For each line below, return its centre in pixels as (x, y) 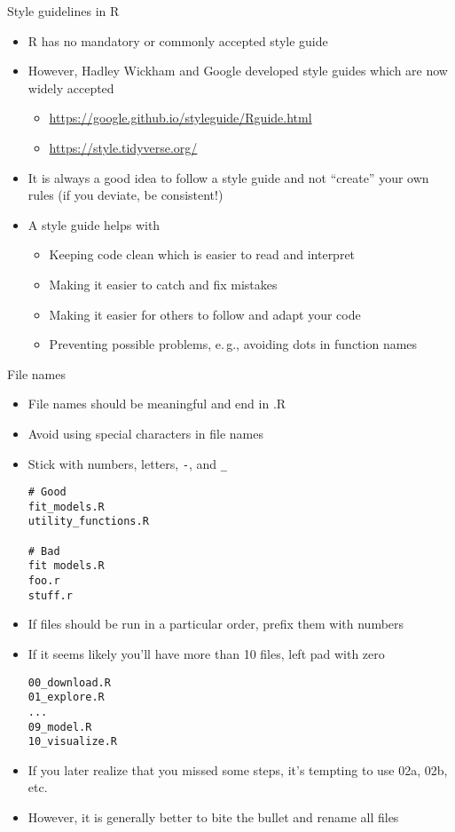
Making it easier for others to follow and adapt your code (205, 314)
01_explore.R (66, 697)
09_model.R (60, 727)
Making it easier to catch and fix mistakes (163, 284)
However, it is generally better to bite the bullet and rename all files (213, 817)
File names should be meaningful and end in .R (157, 404)
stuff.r (50, 595)
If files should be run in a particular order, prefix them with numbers (216, 624)
